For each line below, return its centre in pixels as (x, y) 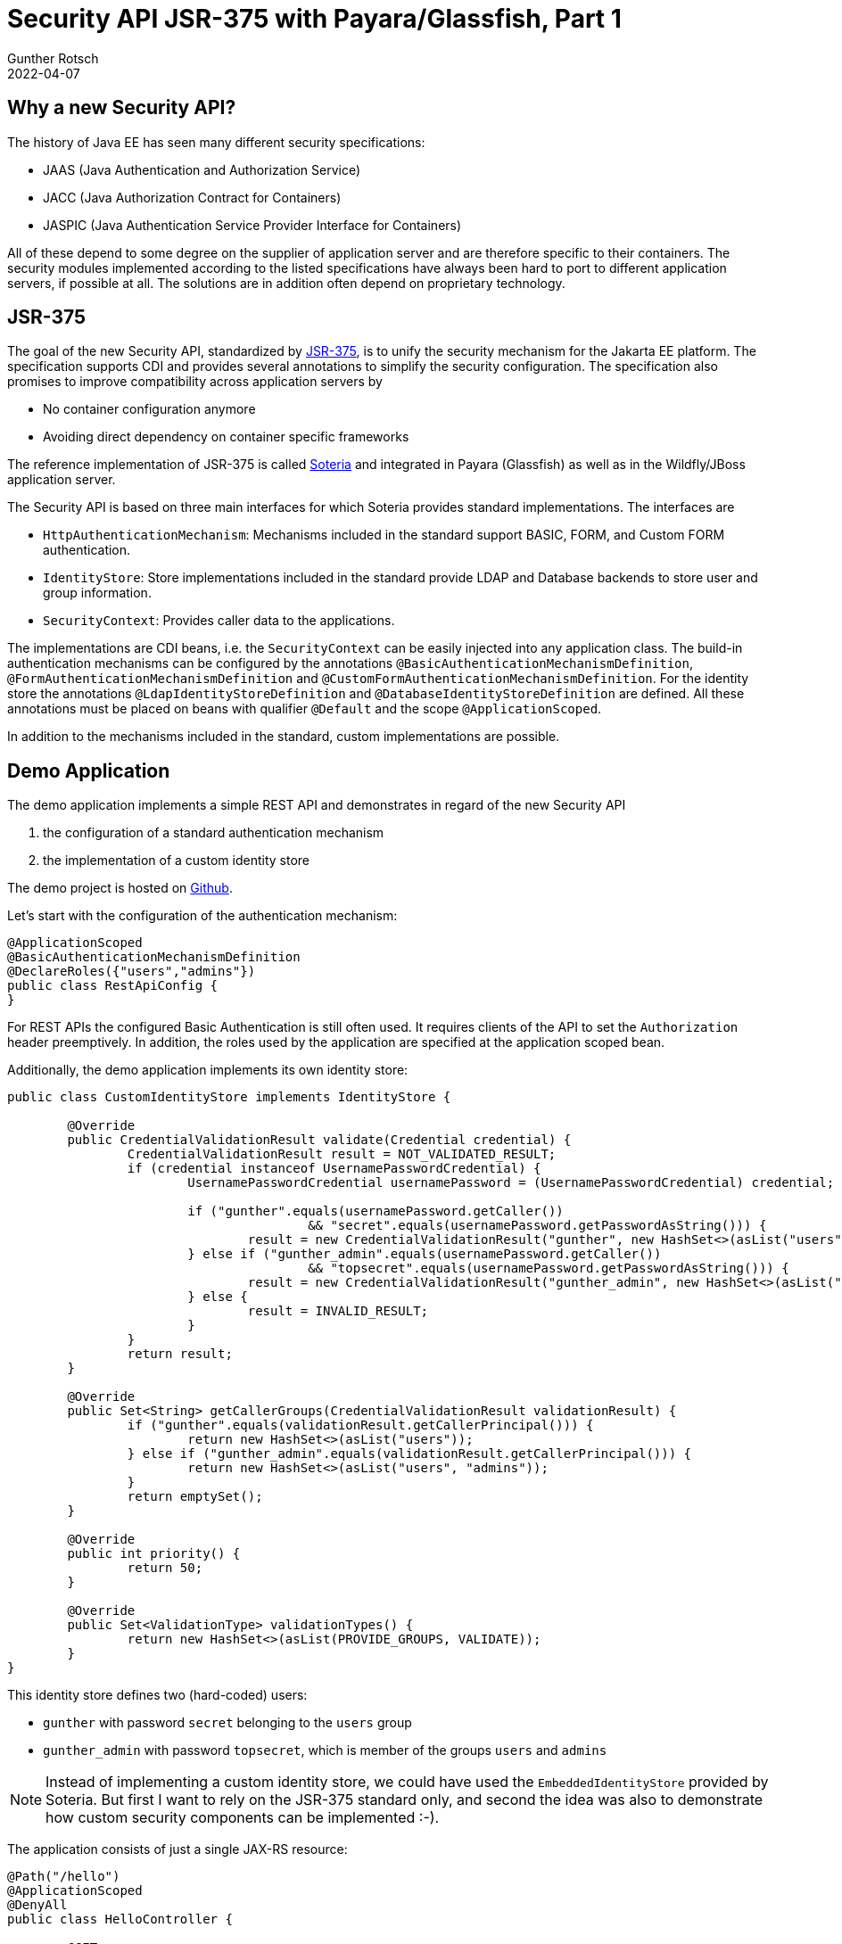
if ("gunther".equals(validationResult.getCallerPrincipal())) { (360, 1425)
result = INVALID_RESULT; (338, 1311)
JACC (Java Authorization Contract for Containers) (192, 197)
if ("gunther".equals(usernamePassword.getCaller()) (376, 1211)
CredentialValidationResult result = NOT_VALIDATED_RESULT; (342, 1154)
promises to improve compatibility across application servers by (195, 382)
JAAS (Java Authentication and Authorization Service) (202, 169)
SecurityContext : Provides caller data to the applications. (219, 621)
